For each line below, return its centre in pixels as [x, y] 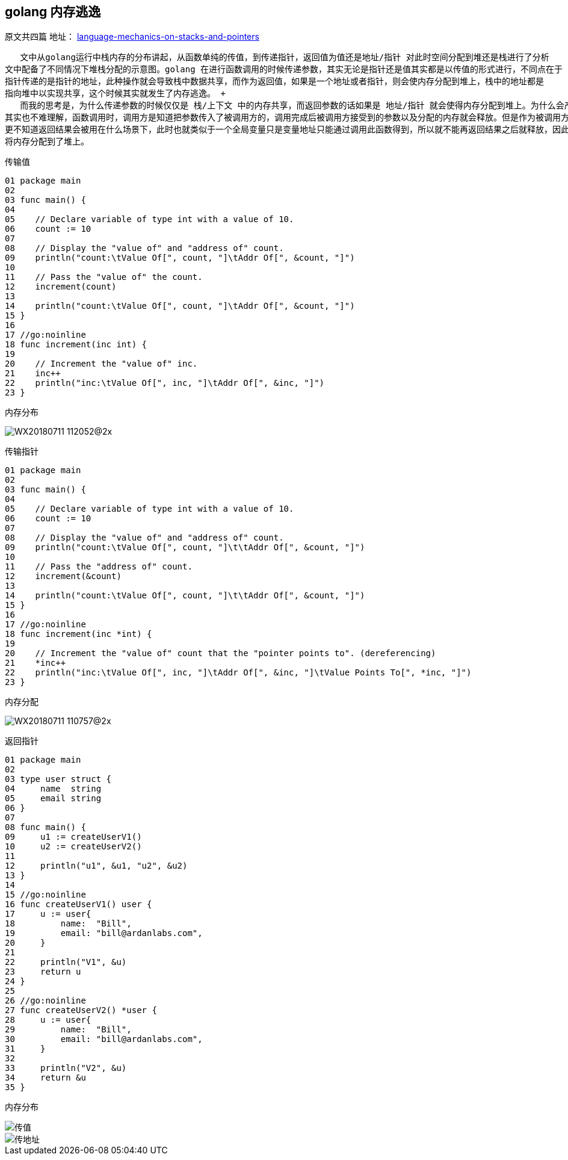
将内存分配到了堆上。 [47, 142]
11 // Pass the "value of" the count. [104, 277]
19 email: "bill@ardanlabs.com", [104, 933]
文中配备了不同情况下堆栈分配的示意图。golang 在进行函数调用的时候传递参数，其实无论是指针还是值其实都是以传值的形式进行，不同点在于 [284, 70]
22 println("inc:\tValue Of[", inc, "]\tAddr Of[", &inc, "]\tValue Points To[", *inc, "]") [238, 673]
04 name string [53, 789]
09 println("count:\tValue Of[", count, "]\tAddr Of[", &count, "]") [180, 258]
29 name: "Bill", [68, 1030]
